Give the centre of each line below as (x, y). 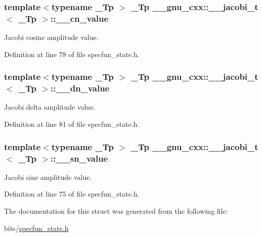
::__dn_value (80, 88)
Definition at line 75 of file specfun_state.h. (72, 194)
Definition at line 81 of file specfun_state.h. (72, 124)
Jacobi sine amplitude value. (48, 177)
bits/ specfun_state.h (36, 228)
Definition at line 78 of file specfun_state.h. (72, 54)
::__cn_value (79, 18)
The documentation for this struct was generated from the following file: (116, 210)
